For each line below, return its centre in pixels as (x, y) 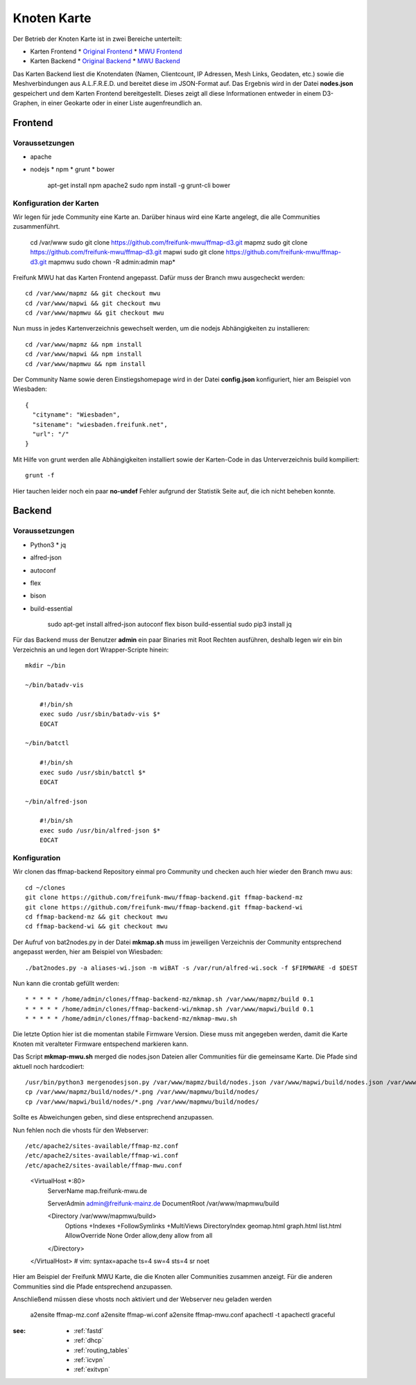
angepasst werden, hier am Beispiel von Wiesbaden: (88, 952)
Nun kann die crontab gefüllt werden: (66, 983)
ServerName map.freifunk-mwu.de (97, 1191)
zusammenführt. (36, 227)
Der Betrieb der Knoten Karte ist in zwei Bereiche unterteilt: (97, 39)
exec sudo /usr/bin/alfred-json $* (100, 830)
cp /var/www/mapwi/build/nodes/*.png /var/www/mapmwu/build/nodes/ (142, 1101)
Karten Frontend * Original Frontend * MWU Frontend (106, 51)
